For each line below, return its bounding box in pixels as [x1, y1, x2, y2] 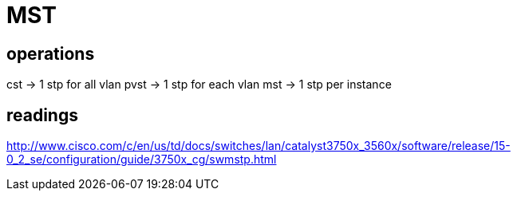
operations [6, 43, 95, 64]
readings [6, 104, 78, 125]
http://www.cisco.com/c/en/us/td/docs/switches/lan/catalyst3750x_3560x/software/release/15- [6, 139, 511, 153]
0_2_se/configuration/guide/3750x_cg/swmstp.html [6, 152, 277, 167]
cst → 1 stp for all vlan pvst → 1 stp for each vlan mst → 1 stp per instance [6, 77, 392, 92]
